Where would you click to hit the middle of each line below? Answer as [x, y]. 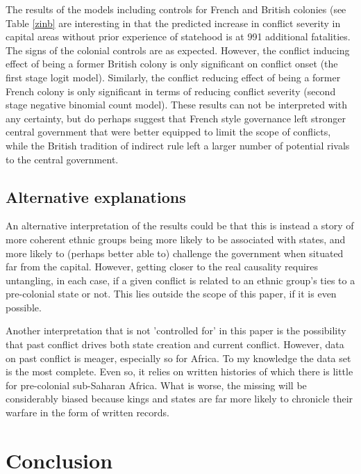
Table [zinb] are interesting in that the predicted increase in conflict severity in [173, 23]
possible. [24, 307]
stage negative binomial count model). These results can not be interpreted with [176, 105]
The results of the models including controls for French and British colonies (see [176, 9]
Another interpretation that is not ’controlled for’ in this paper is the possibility [176, 330]
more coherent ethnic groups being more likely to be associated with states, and [176, 239]
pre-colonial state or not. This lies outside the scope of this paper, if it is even [171, 294]
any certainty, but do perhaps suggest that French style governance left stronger [176, 118]
